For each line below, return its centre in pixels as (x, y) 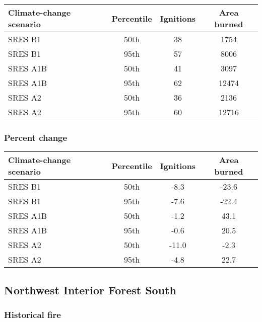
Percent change (36, 137)
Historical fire (32, 314)
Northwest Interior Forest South (90, 290)
